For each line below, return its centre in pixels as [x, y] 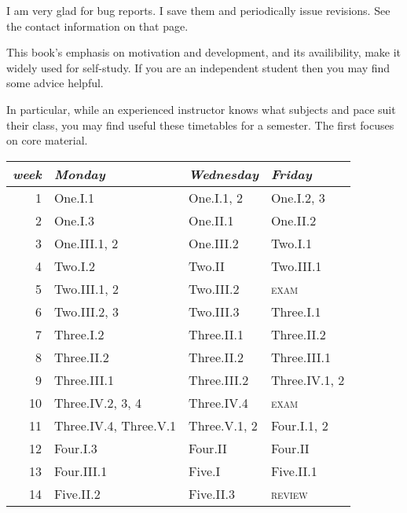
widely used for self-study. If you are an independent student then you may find [198, 67]
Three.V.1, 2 [223, 425]
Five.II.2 [77, 493]
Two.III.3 [214, 311]
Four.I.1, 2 [299, 425]
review [289, 493]
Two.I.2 [74, 266]
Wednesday [224, 174]
